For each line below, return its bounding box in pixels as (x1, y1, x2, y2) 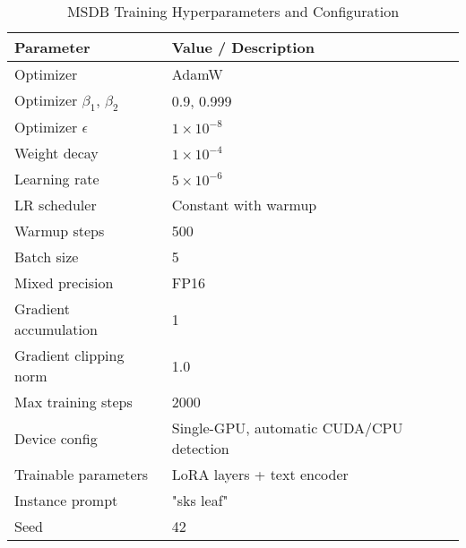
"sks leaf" (171, 490, 229, 511)
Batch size (14, 246, 79, 268)
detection (171, 438, 229, 459)
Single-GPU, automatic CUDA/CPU (171, 417, 403, 439)
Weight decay (14, 142, 99, 164)
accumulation (14, 319, 98, 340)
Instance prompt (14, 490, 118, 511)
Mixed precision (14, 272, 114, 294)
